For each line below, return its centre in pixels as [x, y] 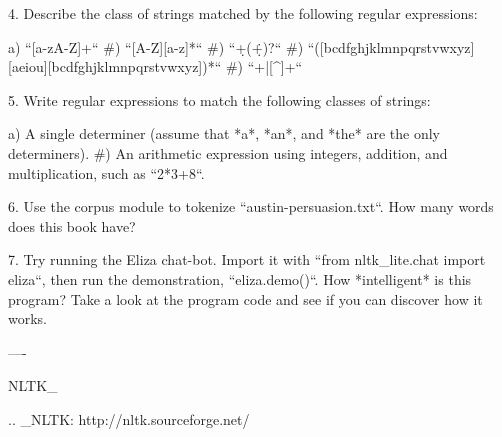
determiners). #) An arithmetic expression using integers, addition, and [228, 152]
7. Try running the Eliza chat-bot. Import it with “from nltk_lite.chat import [247, 259]
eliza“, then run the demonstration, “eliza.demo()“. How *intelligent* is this [240, 278]
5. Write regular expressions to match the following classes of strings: [219, 99]
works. [28, 318]
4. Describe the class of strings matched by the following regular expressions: [243, 13]
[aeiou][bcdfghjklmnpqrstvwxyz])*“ [115, 66]
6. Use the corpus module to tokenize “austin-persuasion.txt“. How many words [251, 206]
